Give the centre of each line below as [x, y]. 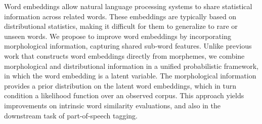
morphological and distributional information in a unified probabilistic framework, [131, 66]
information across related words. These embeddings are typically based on [120, 16]
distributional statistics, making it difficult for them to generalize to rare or [121, 26]
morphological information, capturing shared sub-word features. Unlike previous [128, 46]
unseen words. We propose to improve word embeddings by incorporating [118, 36]
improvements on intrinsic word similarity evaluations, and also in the [112, 105]
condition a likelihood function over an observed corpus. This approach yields [124, 95]
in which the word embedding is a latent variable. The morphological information [130, 76]
